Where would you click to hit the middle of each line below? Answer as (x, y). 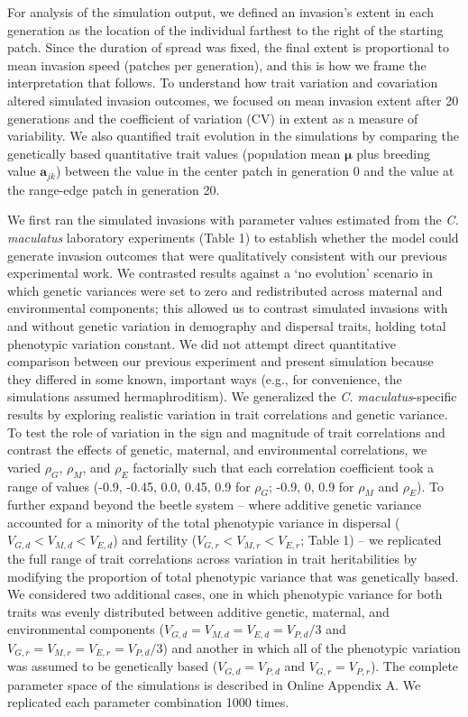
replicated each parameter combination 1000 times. (148, 702)
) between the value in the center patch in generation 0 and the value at (255, 171)
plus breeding (394, 153)
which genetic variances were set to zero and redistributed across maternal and (225, 290)
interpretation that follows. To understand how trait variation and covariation (223, 83)
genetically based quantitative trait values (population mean (174, 153)
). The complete (414, 666)
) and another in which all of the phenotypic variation (312, 647)
